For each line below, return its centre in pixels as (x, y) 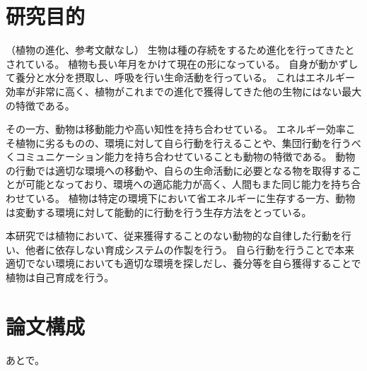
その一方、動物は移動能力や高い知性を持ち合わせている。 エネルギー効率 (176, 129)
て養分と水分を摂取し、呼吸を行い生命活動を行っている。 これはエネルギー (180, 77)
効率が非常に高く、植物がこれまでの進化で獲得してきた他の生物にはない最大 (184, 91)
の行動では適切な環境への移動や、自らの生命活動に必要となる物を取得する (179, 170)
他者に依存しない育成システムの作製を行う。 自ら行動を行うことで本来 (190, 249)
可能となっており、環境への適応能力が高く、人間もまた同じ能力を (178, 184)
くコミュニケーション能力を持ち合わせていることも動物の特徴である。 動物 (181, 157)
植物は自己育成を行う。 (60, 277)
